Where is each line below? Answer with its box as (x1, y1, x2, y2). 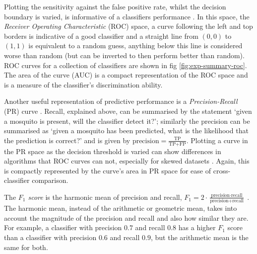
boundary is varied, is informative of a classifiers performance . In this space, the (4, 11, 250, 21)
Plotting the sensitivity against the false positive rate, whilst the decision (4, 1, 226, 11)
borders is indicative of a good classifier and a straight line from (4, 30, 198, 41)
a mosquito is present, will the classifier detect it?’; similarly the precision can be (4, 115, 250, 126)
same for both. (4, 242, 48, 252)
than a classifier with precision (4, 232, 97, 243)
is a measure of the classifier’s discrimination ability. (4, 79, 163, 89)
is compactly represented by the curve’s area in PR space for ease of (4, 165, 211, 175)
